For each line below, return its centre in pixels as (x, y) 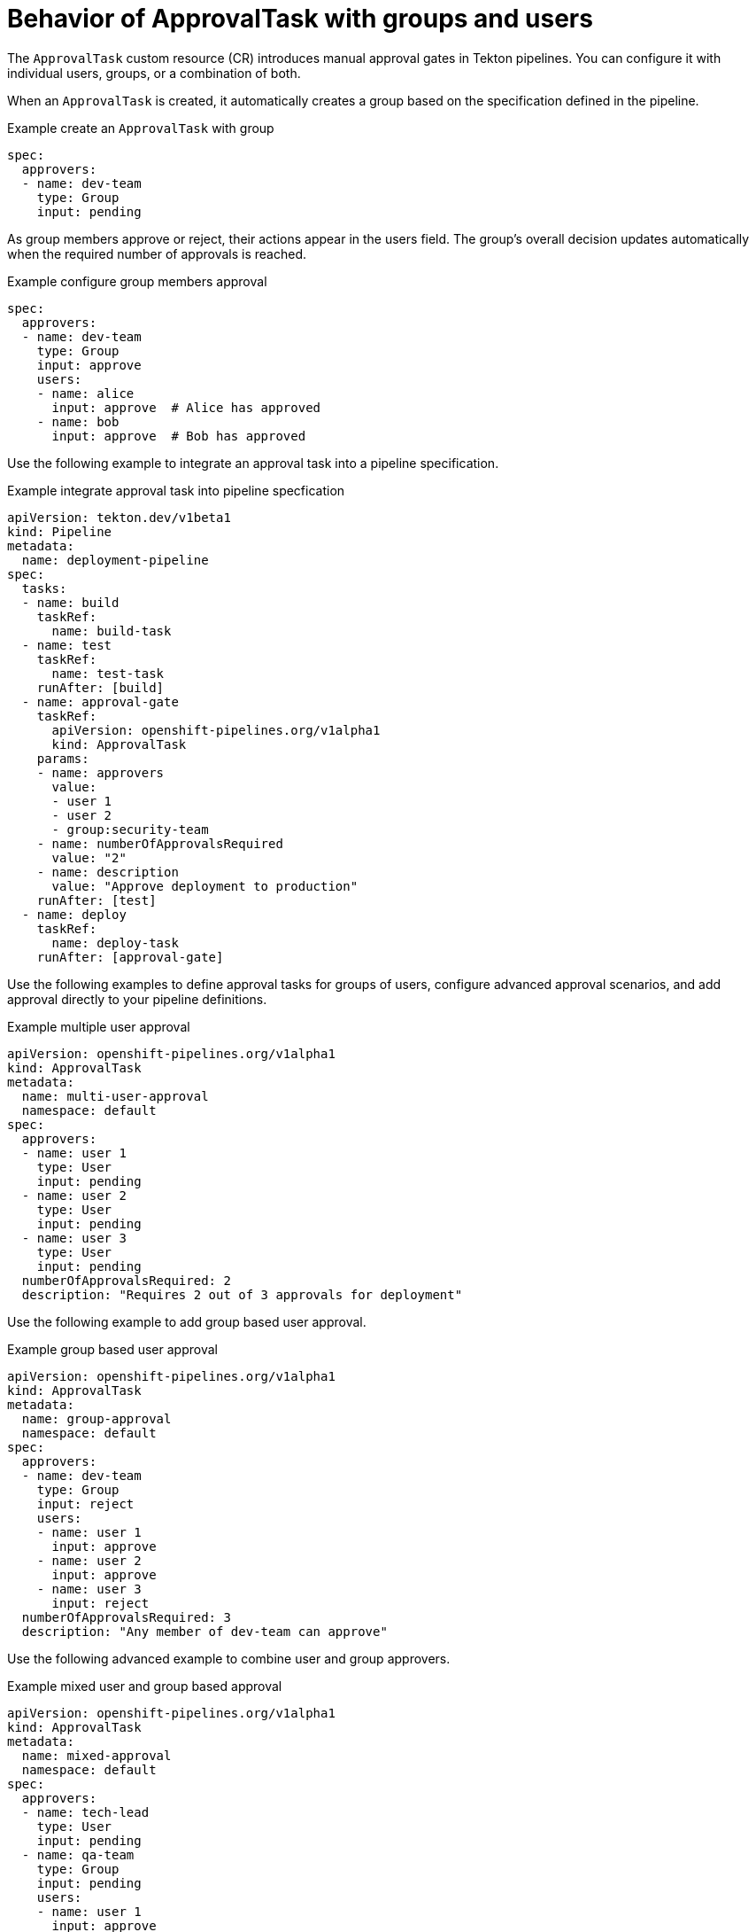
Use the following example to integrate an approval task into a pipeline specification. (253, 463)
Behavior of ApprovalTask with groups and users (300, 19)
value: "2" (89, 857)
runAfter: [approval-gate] (130, 957)
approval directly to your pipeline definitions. (137, 999)
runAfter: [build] (100, 687)
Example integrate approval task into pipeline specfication (176, 490)
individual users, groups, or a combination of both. (154, 73)
